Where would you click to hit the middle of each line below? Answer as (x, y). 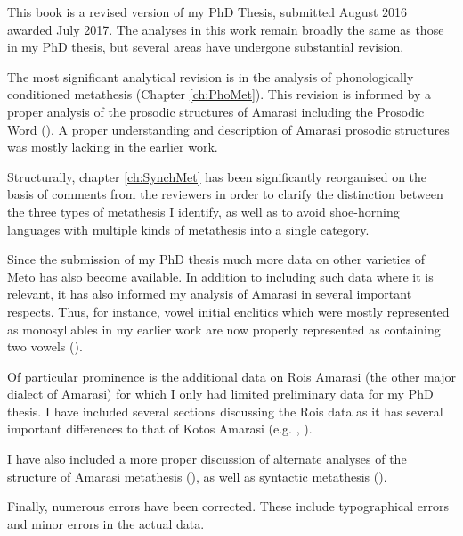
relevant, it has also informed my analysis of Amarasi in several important (210, 294)
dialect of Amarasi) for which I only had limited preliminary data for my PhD (220, 394)
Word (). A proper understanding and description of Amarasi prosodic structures (228, 129)
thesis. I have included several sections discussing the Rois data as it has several (225, 411)
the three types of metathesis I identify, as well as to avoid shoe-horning (203, 211)
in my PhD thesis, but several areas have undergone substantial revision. (206, 47)
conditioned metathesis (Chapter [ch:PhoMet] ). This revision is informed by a (219, 94)
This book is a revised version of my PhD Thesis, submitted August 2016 (207, 12)
